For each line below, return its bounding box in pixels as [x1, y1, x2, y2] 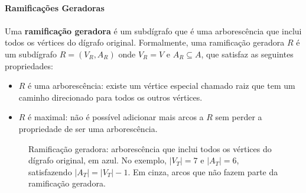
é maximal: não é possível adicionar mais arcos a [28, 111, 204, 123]
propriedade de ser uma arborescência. [18, 122, 158, 134]
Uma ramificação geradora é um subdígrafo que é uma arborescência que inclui [5, 24, 302, 37]
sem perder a [215, 111, 262, 123]
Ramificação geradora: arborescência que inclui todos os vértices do [28, 142, 272, 155]
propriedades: [5, 59, 53, 72]
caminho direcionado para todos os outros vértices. [18, 91, 203, 103]
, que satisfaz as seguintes [201, 47, 294, 60]
